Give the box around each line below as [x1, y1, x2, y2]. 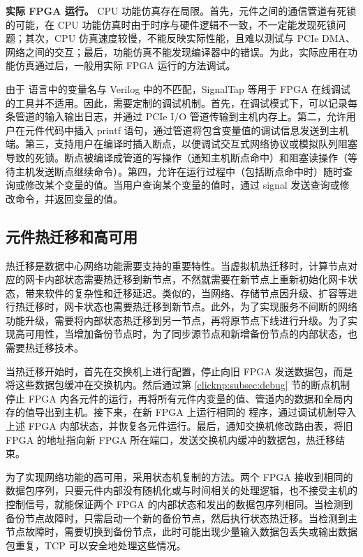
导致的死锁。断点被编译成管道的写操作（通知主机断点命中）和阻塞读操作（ [6, 150, 348, 164]
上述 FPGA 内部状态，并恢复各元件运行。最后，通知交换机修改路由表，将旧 [6, 419, 353, 433]
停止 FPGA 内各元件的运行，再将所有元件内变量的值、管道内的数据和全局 [6, 391, 343, 405]
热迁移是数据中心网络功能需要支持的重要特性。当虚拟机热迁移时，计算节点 [6, 258, 348, 273]
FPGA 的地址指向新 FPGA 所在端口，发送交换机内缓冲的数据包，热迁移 [6, 432, 336, 447]
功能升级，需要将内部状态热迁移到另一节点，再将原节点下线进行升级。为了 [6, 312, 348, 327]
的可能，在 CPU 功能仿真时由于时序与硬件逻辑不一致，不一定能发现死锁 [6, 17, 336, 31]
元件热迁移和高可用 [6, 225, 138, 247]
